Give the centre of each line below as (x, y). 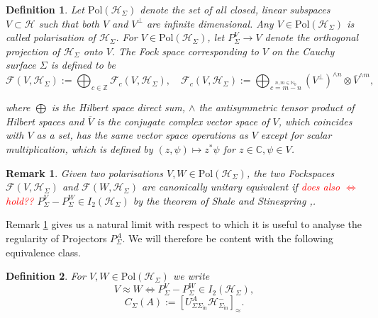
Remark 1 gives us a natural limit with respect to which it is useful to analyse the (184, 224)
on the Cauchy (303, 51)
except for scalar (296, 135)
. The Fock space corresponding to (185, 51)
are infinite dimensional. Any (210, 23)
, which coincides (315, 121)
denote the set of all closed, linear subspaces (235, 9)
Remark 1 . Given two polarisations (84, 172)
